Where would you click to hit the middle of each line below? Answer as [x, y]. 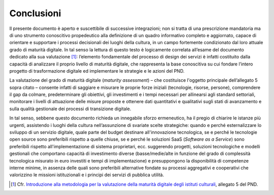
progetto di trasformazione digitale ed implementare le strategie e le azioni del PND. [97, 71]
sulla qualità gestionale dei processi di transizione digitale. [70, 109]
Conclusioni [35, 13]
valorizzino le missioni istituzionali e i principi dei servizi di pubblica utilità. [87, 175]
